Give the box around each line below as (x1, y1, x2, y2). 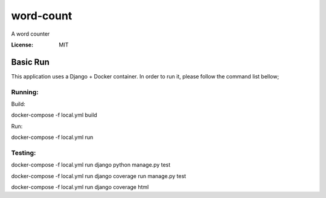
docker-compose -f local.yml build (11, 112, 98, 119)
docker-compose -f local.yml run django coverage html (11, 184, 149, 191)
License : (11, 41, 33, 48)
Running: (11, 88, 39, 96)
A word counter (11, 30, 50, 37)
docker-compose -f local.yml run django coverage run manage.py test (11, 172, 187, 179)
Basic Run (11, 57, 50, 67)
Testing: (11, 148, 36, 157)
